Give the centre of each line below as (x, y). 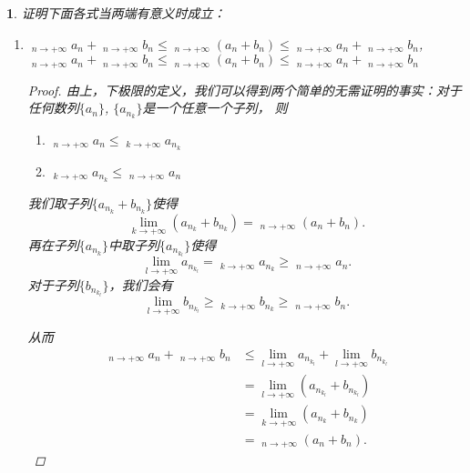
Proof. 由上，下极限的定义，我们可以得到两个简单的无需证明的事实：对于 (245, 90)
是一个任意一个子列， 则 (215, 108)
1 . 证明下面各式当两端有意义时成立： (116, 13)
